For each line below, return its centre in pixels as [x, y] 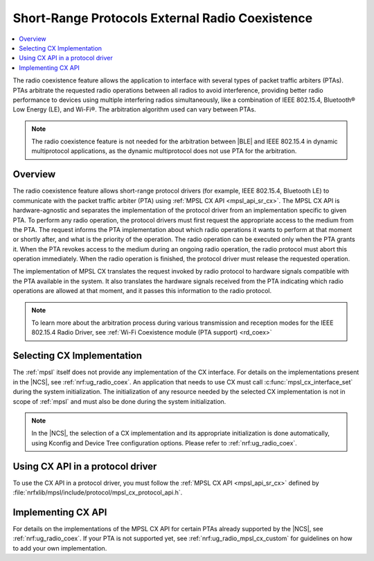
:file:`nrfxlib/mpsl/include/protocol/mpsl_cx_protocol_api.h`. [98, 492]
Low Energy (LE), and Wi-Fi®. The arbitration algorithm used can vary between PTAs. [134, 109]
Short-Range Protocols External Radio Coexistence [163, 18]
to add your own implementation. [60, 548]
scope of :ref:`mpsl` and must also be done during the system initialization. [119, 401]
